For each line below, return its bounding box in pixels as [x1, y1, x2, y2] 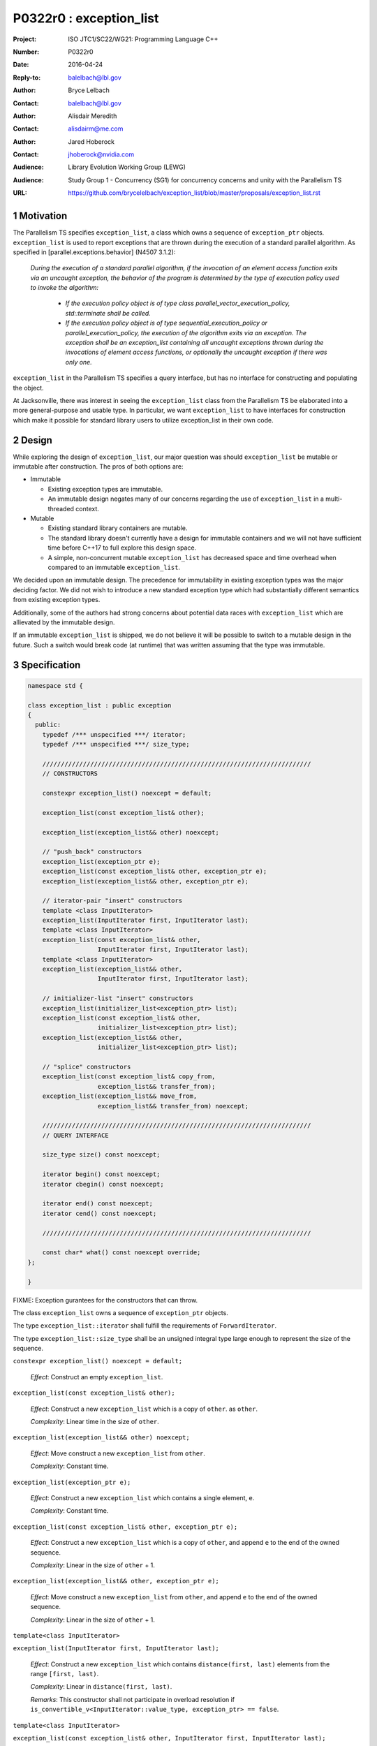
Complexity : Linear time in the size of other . [30, 1418, 160, 1426]
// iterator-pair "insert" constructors [42, 897, 183, 904]
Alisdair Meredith [68, 112, 117, 120]
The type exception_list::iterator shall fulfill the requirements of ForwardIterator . [13, 1321, 277, 1330]
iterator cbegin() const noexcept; [42, 1180, 164, 1188]
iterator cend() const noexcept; [42, 1209, 157, 1217]
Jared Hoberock [68, 137, 115, 146]
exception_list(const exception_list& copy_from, [42, 1073, 216, 1080]
